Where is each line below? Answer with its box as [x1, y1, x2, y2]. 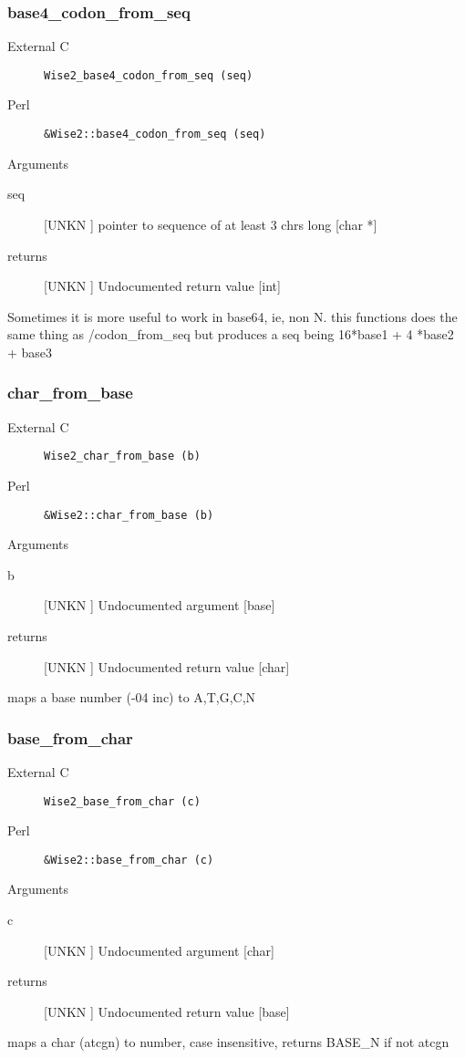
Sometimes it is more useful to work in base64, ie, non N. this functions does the [7, 306, 458, 326]
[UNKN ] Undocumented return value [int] [44, 276, 281, 296]
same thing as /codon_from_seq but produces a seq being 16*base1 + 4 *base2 [7, 325, 454, 344]
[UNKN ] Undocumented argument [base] [44, 596, 275, 615]
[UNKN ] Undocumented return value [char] [44, 657, 290, 676]
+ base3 [7, 342, 53, 361]
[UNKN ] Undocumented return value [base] [44, 1001, 290, 1021]
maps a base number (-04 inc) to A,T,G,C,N [7, 688, 256, 707]
